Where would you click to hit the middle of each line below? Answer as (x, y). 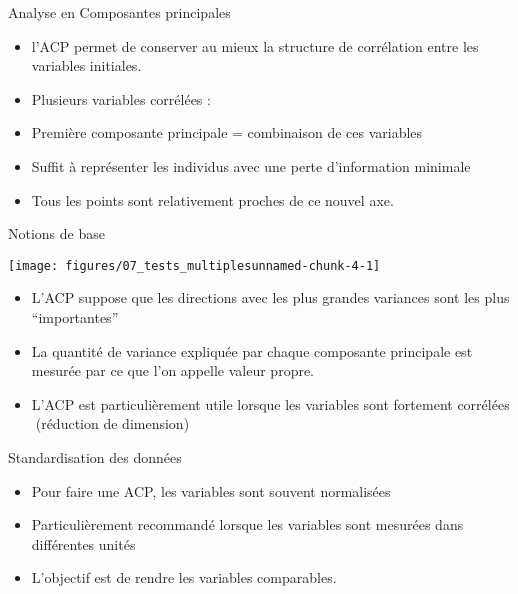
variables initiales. (86, 65)
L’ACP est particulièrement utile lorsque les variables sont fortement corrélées (270, 403)
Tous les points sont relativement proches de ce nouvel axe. (212, 199)
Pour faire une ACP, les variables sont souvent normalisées (211, 490)
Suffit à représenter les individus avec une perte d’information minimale (251, 165)
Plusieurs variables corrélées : (121, 98)
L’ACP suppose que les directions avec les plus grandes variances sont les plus (270, 297)
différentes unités (83, 543)
